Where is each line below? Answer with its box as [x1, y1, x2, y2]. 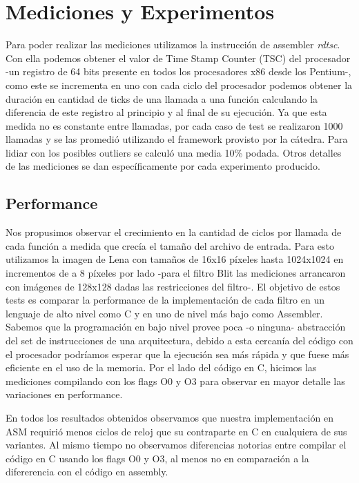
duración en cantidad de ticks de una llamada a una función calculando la [6, 91, 318, 106]
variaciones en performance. [6, 387, 123, 402]
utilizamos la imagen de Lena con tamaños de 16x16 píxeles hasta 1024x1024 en [6, 252, 344, 266]
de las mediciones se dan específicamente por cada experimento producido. [6, 159, 320, 173]
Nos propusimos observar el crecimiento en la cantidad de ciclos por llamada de [6, 225, 342, 239]
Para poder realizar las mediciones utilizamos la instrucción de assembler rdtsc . [6, 37, 340, 52]
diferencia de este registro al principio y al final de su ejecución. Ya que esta [6, 105, 327, 119]
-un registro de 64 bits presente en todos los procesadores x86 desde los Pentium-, [6, 64, 351, 79]
